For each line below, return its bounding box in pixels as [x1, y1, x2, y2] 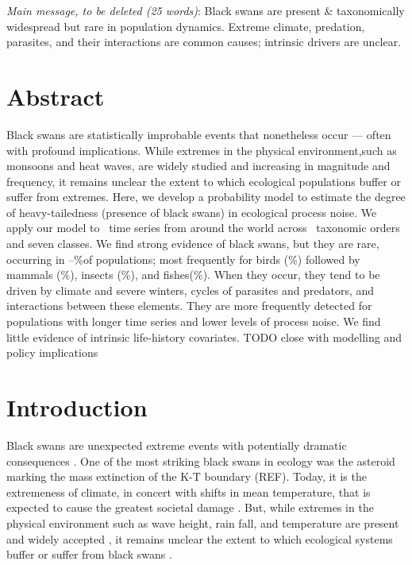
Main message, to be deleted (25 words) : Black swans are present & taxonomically [6, 2, 405, 18]
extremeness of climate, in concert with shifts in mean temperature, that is [6, 483, 371, 500]
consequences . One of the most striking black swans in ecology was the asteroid [6, 452, 395, 469]
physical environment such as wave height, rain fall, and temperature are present [6, 514, 399, 531]
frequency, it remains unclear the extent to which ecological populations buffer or [6, 172, 401, 189]
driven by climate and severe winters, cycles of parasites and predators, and [6, 281, 375, 298]
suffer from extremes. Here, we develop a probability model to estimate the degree [6, 188, 406, 205]
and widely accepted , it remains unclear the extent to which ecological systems [6, 530, 393, 547]
